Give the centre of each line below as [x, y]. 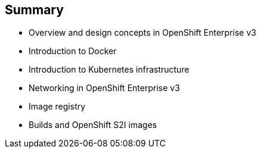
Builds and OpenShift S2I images [93, 125]
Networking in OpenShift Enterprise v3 [104, 88]
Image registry [57, 107]
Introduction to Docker [73, 51]
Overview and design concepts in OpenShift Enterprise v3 [142, 33]
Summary [34, 10]
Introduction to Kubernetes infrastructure [109, 70]
